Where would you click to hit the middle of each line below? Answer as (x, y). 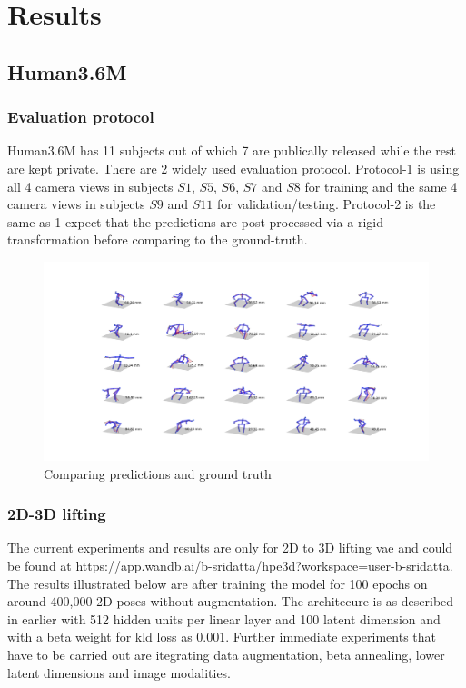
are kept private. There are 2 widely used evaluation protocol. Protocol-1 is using (233, 168)
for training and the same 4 (381, 186)
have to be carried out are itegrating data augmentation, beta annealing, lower (226, 654)
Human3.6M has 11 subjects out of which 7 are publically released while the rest (232, 150)
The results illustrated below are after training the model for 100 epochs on (218, 583)
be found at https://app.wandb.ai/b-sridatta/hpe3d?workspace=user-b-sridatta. (230, 565)
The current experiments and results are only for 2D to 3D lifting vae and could (230, 548)
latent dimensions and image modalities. (119, 672)
